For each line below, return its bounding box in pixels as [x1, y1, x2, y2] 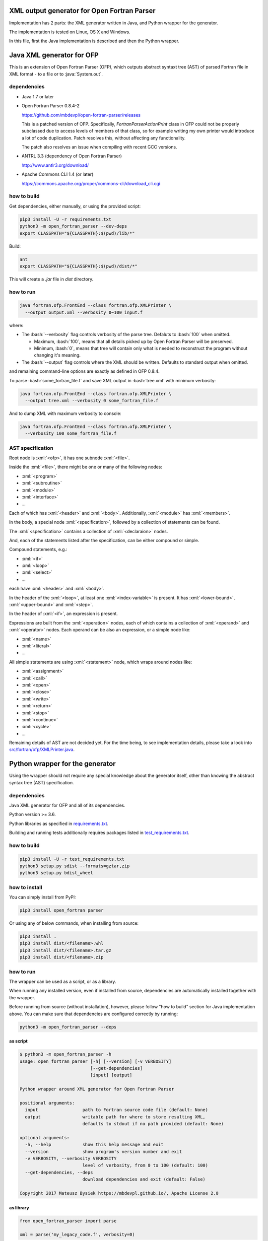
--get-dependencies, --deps [25, 1170, 93, 1175]
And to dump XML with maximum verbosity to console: [9, 410, 122, 416]
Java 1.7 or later [21, 93, 54, 99]
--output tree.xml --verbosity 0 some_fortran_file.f [25, 398, 159, 403]
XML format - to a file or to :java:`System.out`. [9, 71, 103, 77]
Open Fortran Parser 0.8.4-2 [21, 103, 80, 109]
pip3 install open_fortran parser [19, 907, 104, 913]
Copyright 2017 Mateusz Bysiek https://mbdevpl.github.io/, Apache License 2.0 [19, 1190, 219, 1196]
